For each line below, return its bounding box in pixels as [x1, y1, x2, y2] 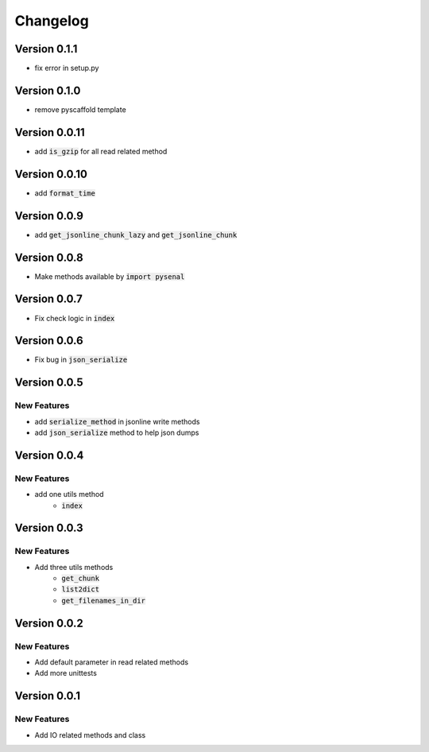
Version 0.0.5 [14, 376, 83, 390]
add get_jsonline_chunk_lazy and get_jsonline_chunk [34, 230, 238, 239]
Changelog [14, 12, 89, 29]
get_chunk [61, 574, 99, 583]
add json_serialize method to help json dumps [34, 428, 199, 437]
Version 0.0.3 [14, 521, 83, 535]
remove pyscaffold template [34, 104, 126, 114]
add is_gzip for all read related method [34, 146, 168, 156]
